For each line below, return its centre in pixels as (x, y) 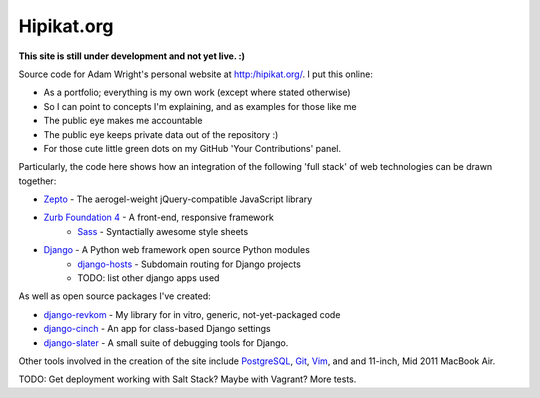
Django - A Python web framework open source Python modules (176, 250)
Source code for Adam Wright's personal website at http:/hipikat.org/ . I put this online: (196, 74)
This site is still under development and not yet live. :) (131, 56)
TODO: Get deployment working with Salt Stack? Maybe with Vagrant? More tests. (187, 379)
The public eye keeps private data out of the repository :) (161, 134)
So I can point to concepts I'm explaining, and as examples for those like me (200, 106)
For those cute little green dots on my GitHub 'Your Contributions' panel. (192, 148)
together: (37, 181)
